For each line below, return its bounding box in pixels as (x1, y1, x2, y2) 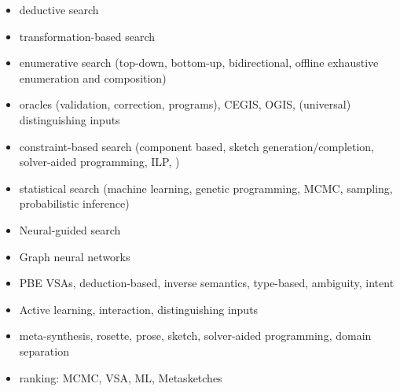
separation (19, 342, 69, 359)
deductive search (19, 2, 99, 17)
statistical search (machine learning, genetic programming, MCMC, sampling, (19, 179, 393, 196)
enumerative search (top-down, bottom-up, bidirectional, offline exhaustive (19, 54, 379, 71)
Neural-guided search (19, 221, 121, 238)
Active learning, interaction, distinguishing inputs (19, 301, 259, 317)
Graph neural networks (19, 248, 130, 264)
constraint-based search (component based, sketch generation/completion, (19, 138, 375, 154)
